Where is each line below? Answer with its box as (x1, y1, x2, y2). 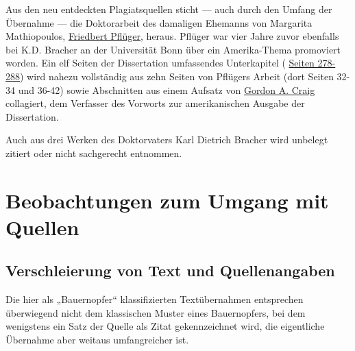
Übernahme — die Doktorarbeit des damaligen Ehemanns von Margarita (5, 15, 313, 29)
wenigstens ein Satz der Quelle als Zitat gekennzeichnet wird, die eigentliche (5, 319, 325, 333)
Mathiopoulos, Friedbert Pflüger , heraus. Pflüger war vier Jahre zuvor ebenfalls (5, 29, 339, 43)
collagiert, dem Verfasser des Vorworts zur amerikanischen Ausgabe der (5, 96, 305, 110)
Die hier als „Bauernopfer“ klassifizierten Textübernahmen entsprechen (5, 292, 304, 306)
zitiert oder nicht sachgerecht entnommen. (5, 145, 182, 160)
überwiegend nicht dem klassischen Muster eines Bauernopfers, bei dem (5, 305, 306, 319)
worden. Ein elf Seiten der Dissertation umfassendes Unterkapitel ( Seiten (5, 56, 315, 70)
